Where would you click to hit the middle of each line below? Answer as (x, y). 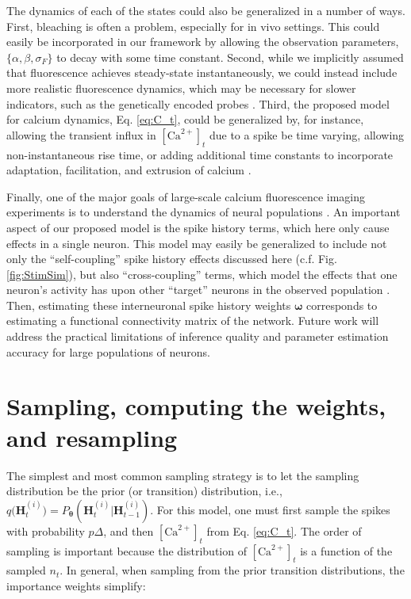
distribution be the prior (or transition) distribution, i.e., (144, 491)
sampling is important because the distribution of (127, 550)
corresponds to (342, 305)
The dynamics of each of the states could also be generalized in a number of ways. (206, 10)
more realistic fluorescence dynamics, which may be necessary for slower (181, 88)
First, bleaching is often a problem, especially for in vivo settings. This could (193, 26)
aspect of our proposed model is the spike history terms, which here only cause (198, 227)
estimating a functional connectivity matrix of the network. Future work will (193, 320)
